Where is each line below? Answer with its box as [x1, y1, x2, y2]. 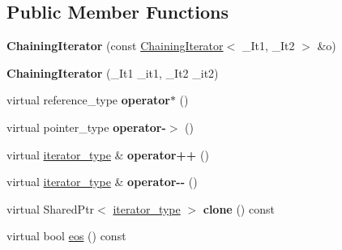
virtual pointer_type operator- [6, 118, 166, 135]
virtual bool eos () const [6, 227, 126, 244]
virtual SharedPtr [6, 200, 95, 217]
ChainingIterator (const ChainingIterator [6, 37, 224, 54]
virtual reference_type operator [6, 91, 170, 108]
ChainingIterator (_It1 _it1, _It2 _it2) [6, 64, 219, 81]
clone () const [203, 200, 275, 217]
